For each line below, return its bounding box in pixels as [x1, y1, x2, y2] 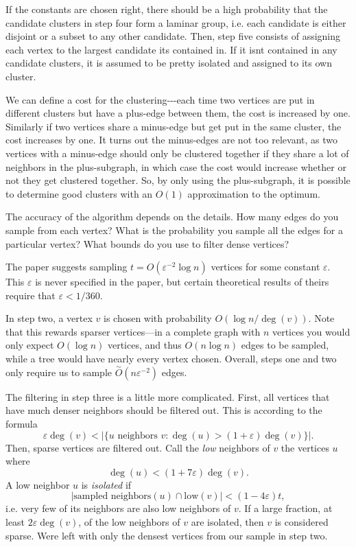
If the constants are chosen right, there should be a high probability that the [5, 2, 328, 16]
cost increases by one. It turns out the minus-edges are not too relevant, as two [5, 132, 338, 147]
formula [5, 417, 38, 431]
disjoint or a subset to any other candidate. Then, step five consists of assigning [5, 29, 341, 43]
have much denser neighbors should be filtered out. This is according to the [5, 403, 322, 417]
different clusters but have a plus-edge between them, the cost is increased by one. [5, 106, 351, 120]
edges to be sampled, [241, 338, 329, 352]
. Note [308, 311, 335, 325]
